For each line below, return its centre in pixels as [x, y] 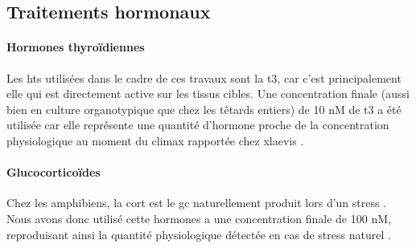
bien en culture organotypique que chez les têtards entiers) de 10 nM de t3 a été [204, 109]
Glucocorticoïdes [54, 172]
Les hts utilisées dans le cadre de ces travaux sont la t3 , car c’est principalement [204, 77]
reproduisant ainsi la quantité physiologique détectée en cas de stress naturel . [199, 234]
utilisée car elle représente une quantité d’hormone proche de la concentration [198, 125]
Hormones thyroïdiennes [76, 47]
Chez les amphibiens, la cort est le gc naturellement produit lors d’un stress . [197, 203]
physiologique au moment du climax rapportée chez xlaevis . [155, 140]
